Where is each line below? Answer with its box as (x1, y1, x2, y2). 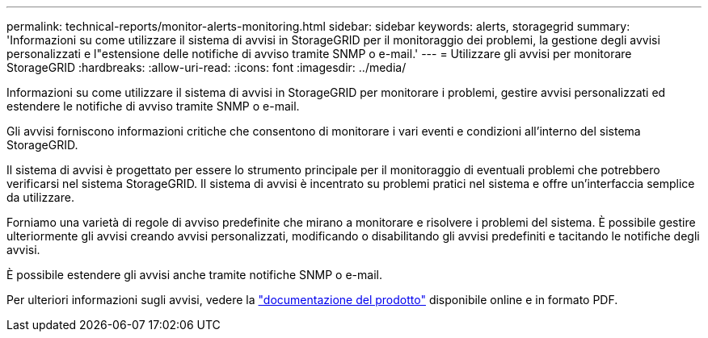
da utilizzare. (6, 190, 74, 204)
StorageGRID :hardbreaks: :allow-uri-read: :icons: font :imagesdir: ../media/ (6, 61, 407, 74)
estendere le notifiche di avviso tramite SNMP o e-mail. (6, 99, 300, 113)
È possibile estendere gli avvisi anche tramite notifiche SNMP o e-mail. (6, 268, 382, 282)
